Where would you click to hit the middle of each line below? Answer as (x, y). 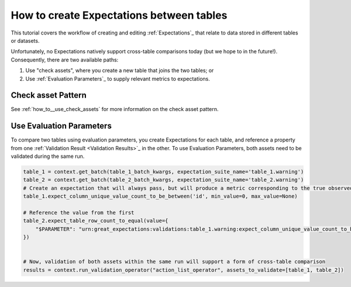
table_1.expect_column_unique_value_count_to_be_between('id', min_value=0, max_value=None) (160, 196)
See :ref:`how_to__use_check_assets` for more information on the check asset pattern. (115, 109)
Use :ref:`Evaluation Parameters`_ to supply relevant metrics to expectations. (118, 78)
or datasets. (25, 40)
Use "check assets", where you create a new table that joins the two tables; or (120, 71)
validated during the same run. (48, 156)
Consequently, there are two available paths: (65, 60)
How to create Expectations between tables (119, 15)
